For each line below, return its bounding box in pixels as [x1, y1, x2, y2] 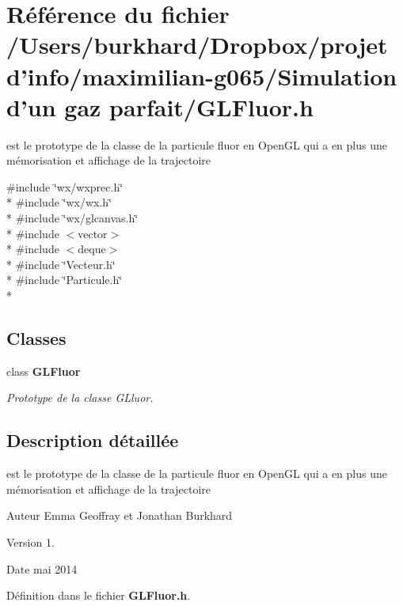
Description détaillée [6, 428, 179, 453]
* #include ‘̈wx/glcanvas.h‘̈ [6, 210, 139, 226]
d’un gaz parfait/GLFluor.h [6, 90, 314, 123]
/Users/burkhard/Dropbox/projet [6, 28, 388, 61]
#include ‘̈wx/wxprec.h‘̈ [6, 178, 124, 195]
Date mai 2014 [6, 560, 78, 577]
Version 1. [6, 534, 55, 550]
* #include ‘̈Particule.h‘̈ [6, 271, 123, 288]
